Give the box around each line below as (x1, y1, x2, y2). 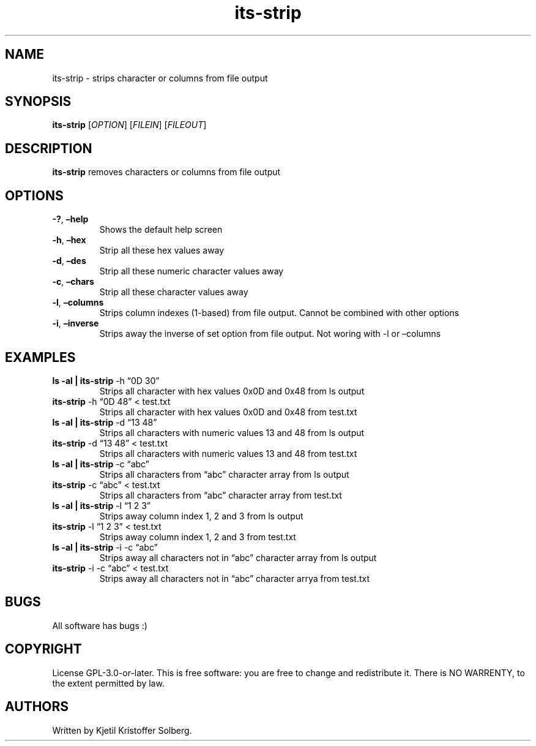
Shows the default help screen (99, 224, 223, 235)
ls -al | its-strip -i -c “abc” (52, 541, 158, 552)
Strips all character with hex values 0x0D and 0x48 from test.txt (99, 406, 357, 417)
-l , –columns (52, 297, 104, 308)
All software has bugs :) (52, 620, 147, 631)
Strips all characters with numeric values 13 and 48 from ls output (99, 427, 365, 438)
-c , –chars (52, 276, 94, 287)
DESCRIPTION (5, 140, 92, 156)
